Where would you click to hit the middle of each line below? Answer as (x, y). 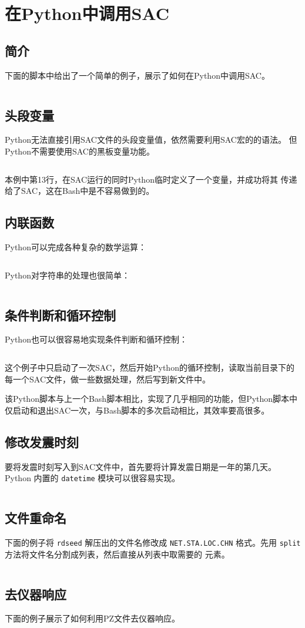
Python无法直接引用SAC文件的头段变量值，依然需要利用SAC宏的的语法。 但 (151, 140)
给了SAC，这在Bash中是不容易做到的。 (80, 191)
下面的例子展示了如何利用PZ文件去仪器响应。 (93, 618)
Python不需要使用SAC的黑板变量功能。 (80, 151)
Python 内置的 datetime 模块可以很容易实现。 (93, 478)
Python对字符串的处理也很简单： (67, 275)
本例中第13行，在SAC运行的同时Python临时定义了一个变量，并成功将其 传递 (151, 179)
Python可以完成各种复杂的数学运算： (76, 246)
